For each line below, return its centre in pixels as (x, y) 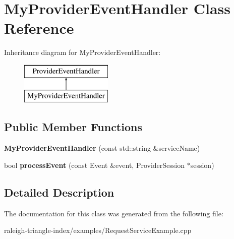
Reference (39, 28)
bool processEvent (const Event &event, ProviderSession (95, 165)
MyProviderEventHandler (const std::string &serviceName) (102, 148)
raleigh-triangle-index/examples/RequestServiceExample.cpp (98, 230)
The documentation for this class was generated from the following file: (114, 213)
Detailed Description (59, 192)
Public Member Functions (73, 127)
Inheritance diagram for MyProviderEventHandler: (82, 52)
